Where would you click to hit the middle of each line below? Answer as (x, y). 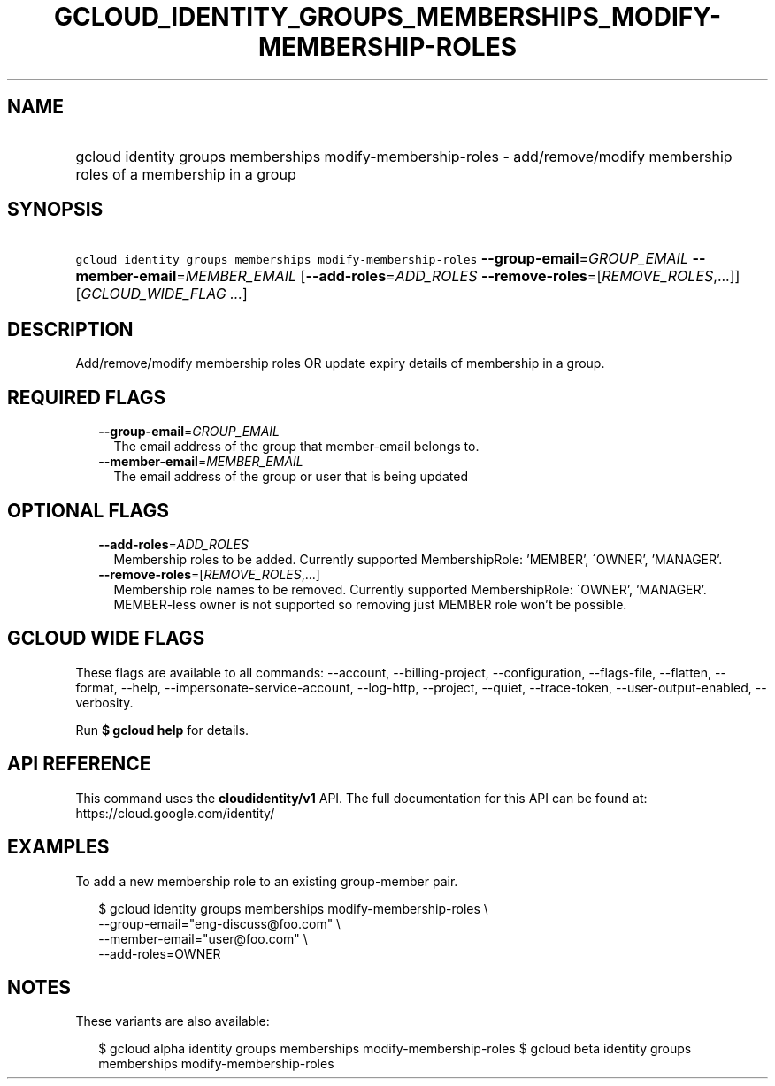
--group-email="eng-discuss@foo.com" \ (220, 923)
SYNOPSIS (55, 210)
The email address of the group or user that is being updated (291, 477)
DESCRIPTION (70, 329)
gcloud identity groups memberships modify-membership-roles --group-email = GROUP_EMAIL (382, 259)
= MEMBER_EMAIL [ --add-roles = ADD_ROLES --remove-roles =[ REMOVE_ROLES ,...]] (458, 276)
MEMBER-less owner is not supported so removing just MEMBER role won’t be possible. (370, 604)
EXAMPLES (58, 847)
